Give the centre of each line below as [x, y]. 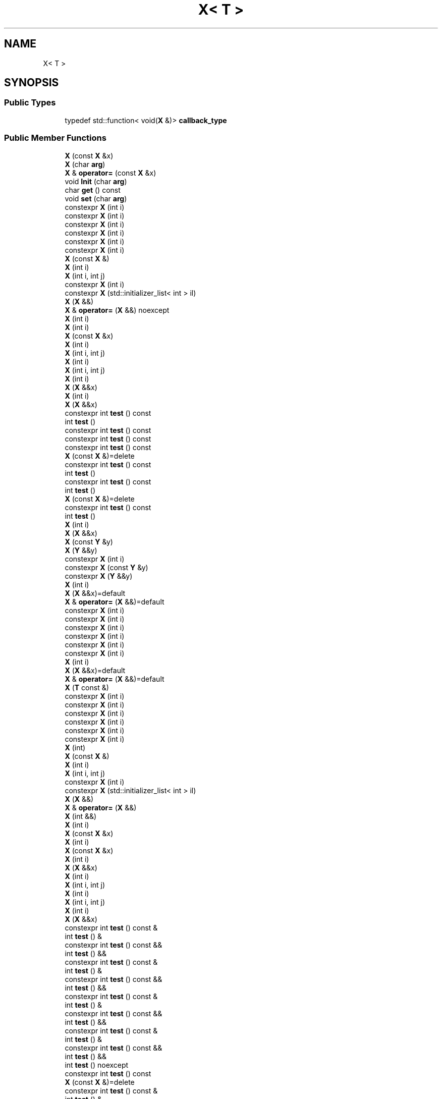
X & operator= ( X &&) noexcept [117, 310]
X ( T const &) [87, 687]
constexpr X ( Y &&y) [99, 576]
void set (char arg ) [96, 198]
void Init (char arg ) [96, 181]
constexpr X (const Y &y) [106, 567]
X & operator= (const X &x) [111, 173]
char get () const [93, 190]
